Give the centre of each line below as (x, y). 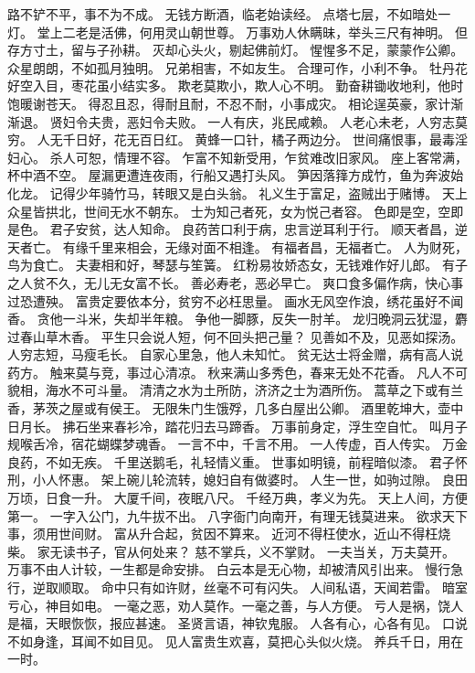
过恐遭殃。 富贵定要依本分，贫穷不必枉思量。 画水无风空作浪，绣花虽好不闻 (236, 300)
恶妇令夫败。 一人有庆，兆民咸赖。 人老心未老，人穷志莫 (297, 121)
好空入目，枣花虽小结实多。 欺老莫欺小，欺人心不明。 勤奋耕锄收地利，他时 (236, 85)
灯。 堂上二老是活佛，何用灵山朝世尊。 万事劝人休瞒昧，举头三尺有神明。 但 (237, 32)
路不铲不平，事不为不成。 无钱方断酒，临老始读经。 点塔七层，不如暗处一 (229, 14)
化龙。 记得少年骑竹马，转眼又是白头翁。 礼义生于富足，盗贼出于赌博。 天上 (237, 192)
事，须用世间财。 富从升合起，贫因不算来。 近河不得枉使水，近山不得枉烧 (229, 534)
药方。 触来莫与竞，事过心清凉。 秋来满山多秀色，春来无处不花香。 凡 (218, 372)
